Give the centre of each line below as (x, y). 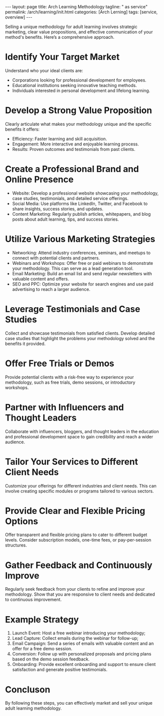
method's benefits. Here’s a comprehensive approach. (60, 37)
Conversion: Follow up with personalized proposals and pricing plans (82, 654)
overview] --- (19, 17)
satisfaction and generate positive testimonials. (60, 670)
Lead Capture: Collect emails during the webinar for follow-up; (75, 638)
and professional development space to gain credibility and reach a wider (79, 436)
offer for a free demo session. (42, 649)
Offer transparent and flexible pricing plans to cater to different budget (76, 535)
